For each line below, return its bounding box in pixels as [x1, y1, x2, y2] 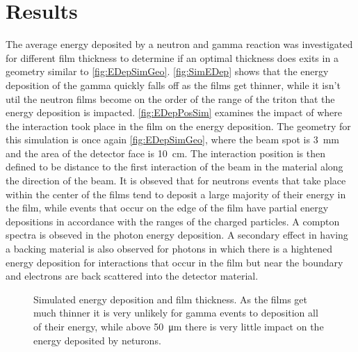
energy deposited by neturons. [33, 333, 161, 347]
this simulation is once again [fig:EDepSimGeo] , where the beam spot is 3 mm [6, 132, 340, 147]
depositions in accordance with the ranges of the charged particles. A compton [6, 214, 340, 228]
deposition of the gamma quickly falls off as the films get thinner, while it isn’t [6, 77, 341, 92]
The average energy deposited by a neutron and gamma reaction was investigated [6, 37, 353, 51]
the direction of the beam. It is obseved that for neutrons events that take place [6, 173, 346, 188]
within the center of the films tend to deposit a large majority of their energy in [6, 186, 346, 201]
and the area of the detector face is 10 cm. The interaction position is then [6, 145, 325, 160]
